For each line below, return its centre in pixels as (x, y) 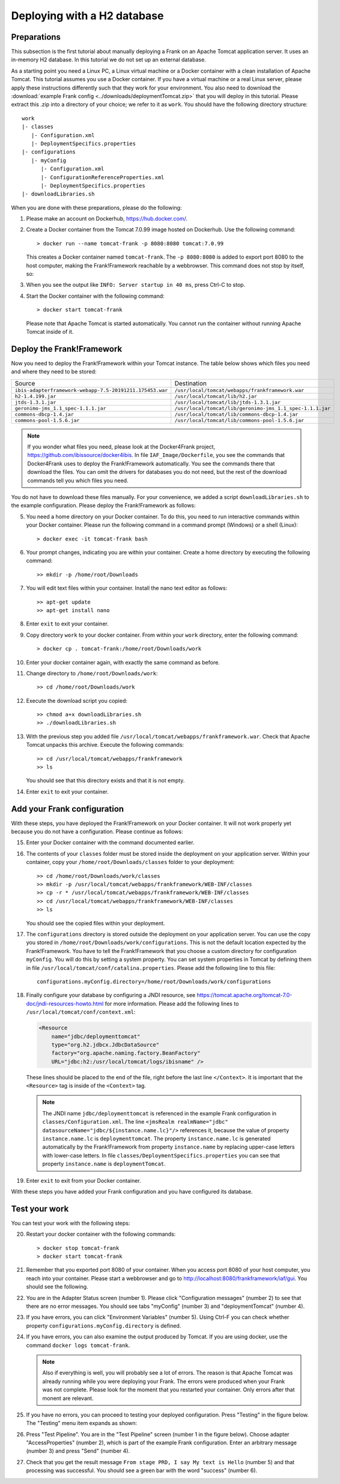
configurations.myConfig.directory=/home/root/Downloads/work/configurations (154, 981)
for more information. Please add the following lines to (172, 1004)
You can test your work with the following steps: (71, 1223)
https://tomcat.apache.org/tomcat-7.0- (244, 995)
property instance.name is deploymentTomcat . (104, 1164)
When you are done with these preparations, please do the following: (96, 207)
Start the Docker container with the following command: (95, 296)
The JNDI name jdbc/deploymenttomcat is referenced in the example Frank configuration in (159, 1113)
